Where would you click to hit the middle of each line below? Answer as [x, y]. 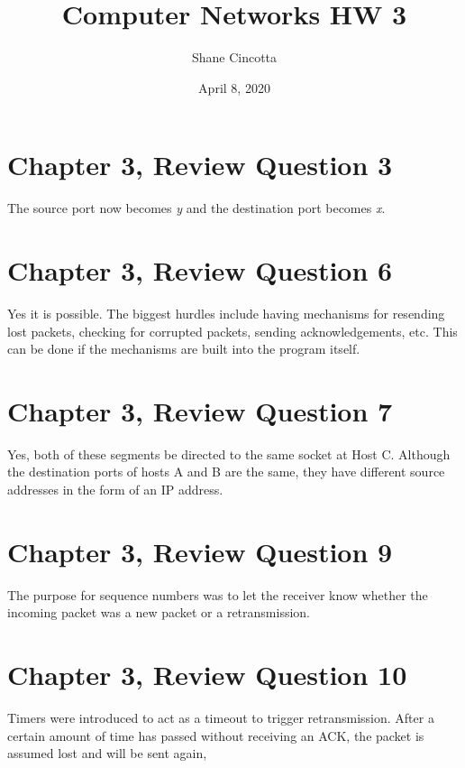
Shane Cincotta [234, 57]
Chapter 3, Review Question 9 [200, 551]
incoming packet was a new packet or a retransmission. [159, 612]
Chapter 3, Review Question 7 [200, 410]
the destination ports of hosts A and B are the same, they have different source [226, 472]
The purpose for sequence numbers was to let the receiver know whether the [218, 594]
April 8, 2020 [234, 87]
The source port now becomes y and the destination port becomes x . [196, 208]
